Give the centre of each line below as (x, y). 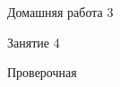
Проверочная (42, 72)
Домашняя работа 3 (60, 12)
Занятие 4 (34, 42)
